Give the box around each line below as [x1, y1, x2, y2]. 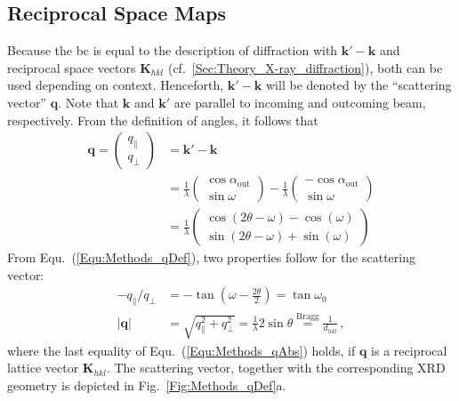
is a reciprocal [371, 341, 447, 359]
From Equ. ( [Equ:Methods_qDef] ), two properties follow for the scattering [7, 248, 415, 267]
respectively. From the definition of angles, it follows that [7, 110, 318, 129]
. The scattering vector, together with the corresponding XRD [106, 358, 446, 377]
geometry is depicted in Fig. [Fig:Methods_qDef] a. [7, 376, 286, 395]
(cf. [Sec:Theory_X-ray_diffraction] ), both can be [167, 58, 443, 76]
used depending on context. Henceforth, [7, 76, 224, 94]
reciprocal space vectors [7, 58, 136, 76]
